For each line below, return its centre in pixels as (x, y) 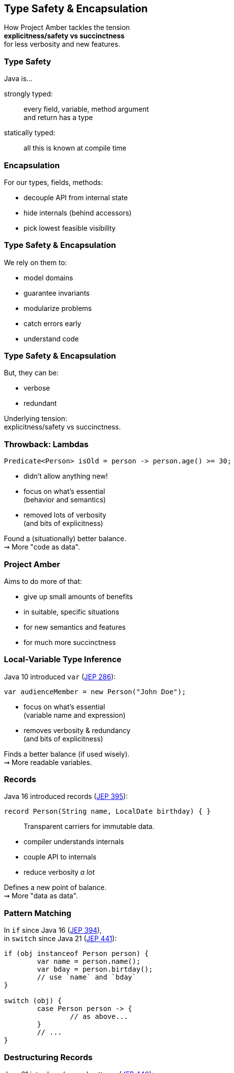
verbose (37, 388)
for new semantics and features (75, 627)
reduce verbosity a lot (59, 872)
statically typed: (30, 133)
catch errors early (52, 323)
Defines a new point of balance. (55, 888)
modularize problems (58, 308)
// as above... (99, 1017)
